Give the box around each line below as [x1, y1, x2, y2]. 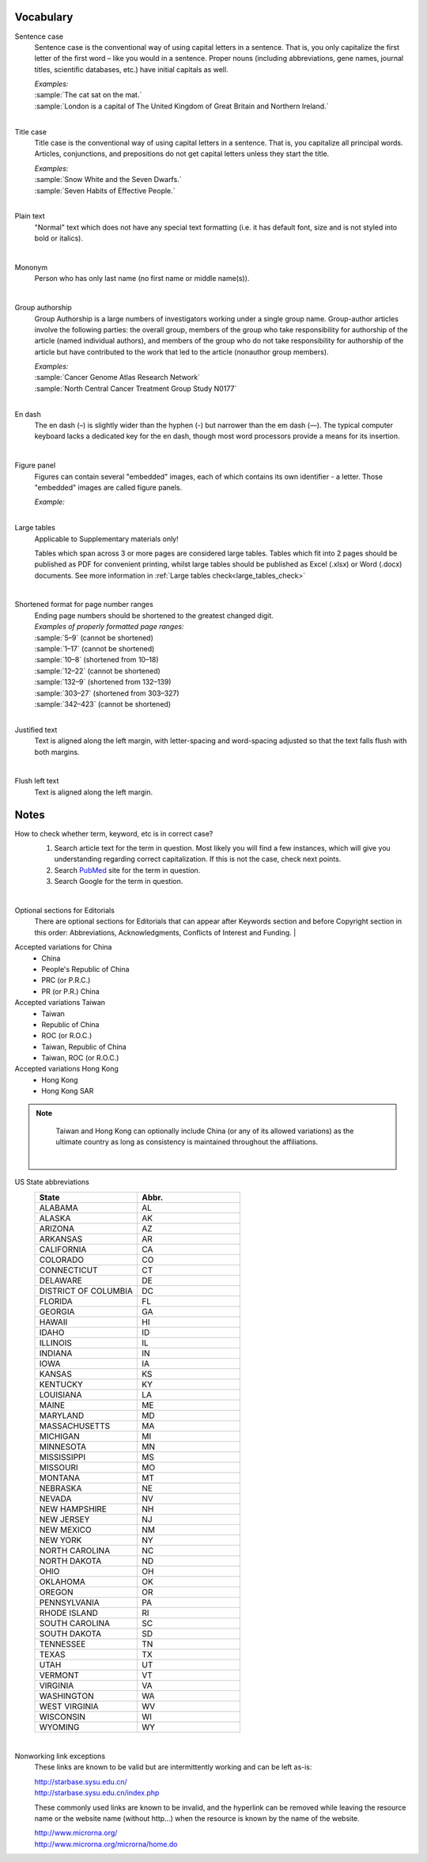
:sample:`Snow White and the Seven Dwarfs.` [34, 175, 182, 184]
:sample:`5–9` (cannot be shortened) [34, 633, 154, 643]
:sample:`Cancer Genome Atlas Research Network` [34, 373, 201, 382]
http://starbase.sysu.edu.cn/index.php [34, 1788, 160, 1798]
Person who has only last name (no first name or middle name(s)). [34, 274, 250, 283]
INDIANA [39, 1348, 73, 1359]
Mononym [14, 262, 47, 272]
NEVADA [39, 1492, 72, 1504]
